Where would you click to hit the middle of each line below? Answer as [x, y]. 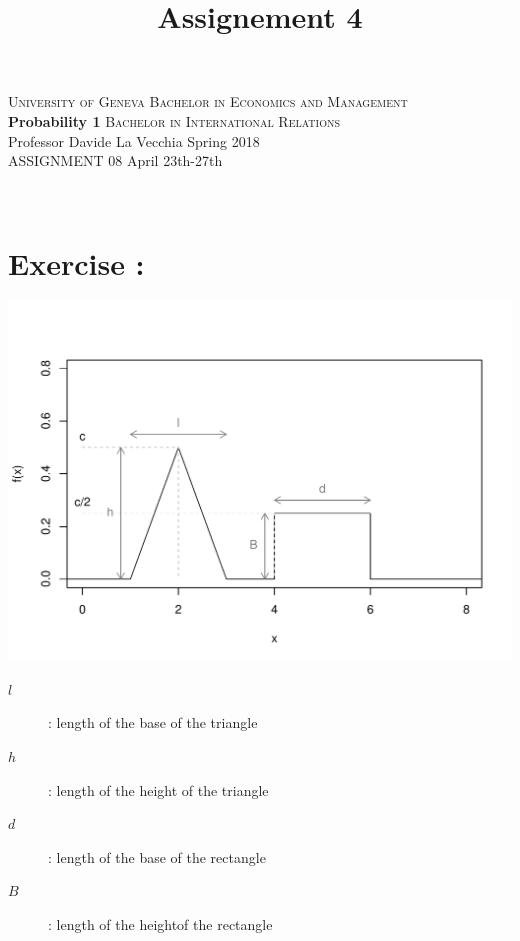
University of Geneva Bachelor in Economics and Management [208, 101]
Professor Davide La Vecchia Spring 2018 [134, 140]
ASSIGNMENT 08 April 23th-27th [115, 160]
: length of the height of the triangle [158, 789]
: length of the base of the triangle [153, 722]
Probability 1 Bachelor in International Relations [174, 120]
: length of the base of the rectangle [157, 856]
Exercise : [76, 262]
